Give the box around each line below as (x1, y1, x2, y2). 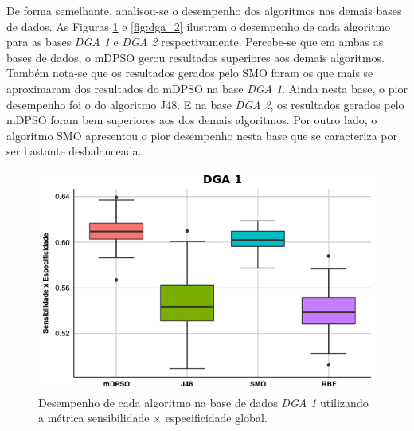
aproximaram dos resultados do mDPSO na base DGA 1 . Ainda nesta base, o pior (6, 80, 408, 96)
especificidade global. (165, 409, 268, 426)
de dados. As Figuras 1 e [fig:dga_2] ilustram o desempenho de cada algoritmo (6, 18, 391, 34)
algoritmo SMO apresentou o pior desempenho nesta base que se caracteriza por (6, 127, 397, 143)
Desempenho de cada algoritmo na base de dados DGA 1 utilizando (38, 394, 369, 410)
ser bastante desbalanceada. (6, 143, 142, 159)
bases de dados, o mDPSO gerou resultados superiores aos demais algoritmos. (6, 49, 385, 65)
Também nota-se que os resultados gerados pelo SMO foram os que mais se (6, 65, 373, 81)
